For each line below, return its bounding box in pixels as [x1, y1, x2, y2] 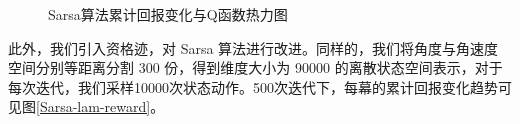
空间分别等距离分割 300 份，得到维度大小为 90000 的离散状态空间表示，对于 [8, 57, 503, 78]
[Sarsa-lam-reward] [36, 96, 151, 117]
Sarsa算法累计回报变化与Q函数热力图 [48, 4, 288, 24]
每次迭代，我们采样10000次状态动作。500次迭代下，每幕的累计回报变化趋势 [8, 76, 498, 97]
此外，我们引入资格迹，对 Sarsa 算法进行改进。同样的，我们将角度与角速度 [8, 37, 499, 58]
